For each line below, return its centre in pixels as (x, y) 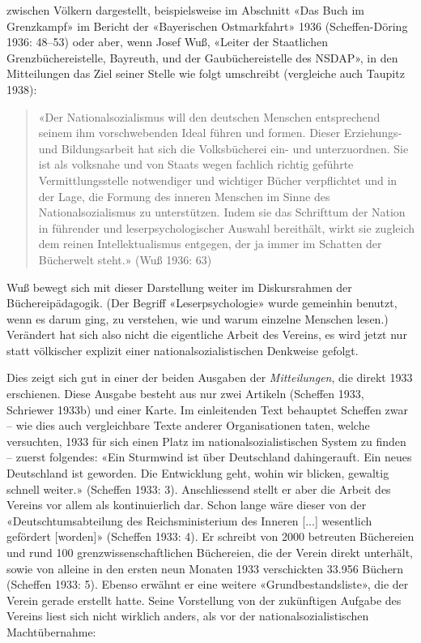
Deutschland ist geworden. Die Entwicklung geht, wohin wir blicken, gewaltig (198, 473)
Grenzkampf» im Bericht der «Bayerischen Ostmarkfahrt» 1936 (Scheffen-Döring (207, 26)
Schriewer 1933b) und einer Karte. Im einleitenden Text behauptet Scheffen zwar (208, 409)
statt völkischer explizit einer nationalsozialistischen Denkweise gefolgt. (183, 350)
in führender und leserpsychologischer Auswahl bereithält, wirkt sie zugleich (226, 227)
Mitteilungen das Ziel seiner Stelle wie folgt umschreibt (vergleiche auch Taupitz (206, 73)
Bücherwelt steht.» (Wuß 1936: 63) (125, 259)
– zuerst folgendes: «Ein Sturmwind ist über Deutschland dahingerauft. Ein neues (209, 457)
